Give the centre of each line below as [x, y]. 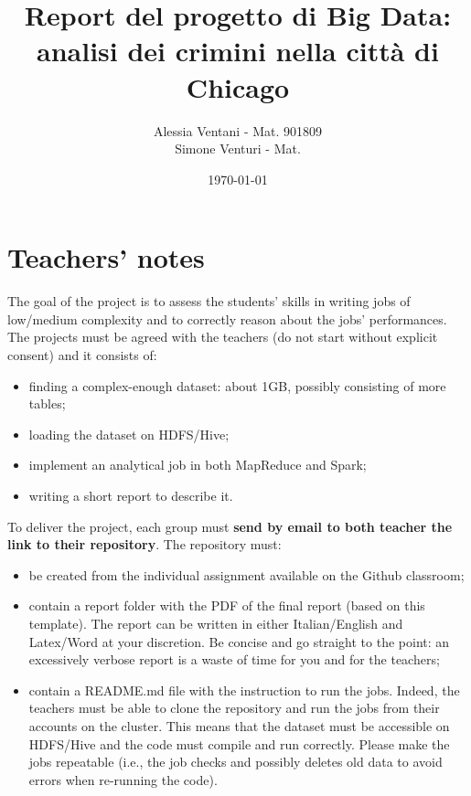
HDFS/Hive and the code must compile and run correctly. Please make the [239, 743]
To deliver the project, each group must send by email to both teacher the [230, 526]
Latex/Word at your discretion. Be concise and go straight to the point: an [239, 641]
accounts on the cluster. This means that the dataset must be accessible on [239, 725]
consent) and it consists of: [82, 355]
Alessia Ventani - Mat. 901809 [238, 130]
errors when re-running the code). [123, 779]
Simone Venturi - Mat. [238, 149]
